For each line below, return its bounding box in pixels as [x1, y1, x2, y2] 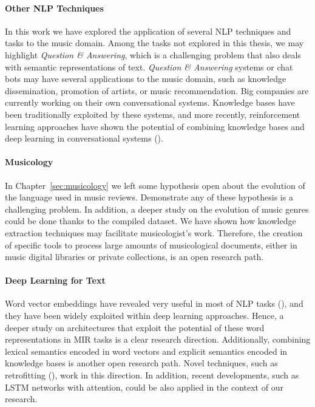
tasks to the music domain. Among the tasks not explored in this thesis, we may [5, 36, 304, 49]
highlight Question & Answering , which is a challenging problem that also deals [5, 48, 301, 61]
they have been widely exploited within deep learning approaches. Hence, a [5, 309, 284, 322]
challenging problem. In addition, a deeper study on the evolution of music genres [5, 202, 309, 215]
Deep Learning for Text [5, 274, 106, 287]
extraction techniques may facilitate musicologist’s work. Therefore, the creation [5, 226, 303, 239]
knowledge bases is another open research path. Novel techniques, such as [5, 357, 278, 369]
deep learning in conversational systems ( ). [5, 132, 163, 145]
